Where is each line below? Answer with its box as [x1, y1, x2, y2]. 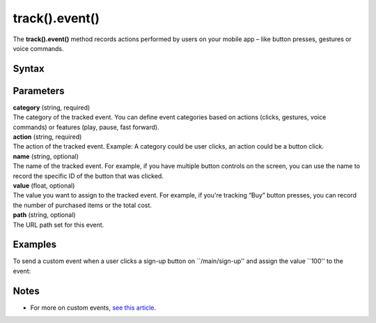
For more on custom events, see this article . [30, 303, 157, 312]
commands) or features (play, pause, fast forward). [13, 123, 159, 131]
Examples [13, 239, 57, 250]
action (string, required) [13, 133, 82, 141]
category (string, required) [13, 103, 91, 112]
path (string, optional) [13, 211, 76, 219]
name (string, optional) [13, 152, 79, 160]
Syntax [13, 63, 45, 75]
